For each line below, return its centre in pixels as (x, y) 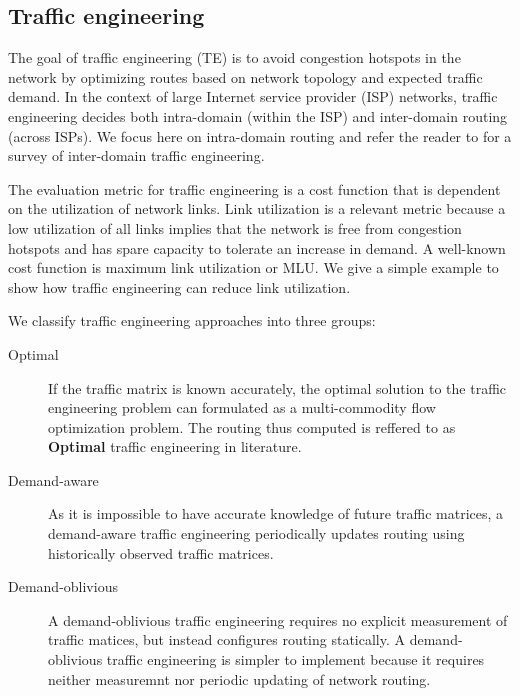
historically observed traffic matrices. (161, 552)
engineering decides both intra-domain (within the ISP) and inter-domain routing (258, 115)
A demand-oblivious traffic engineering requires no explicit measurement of (278, 619)
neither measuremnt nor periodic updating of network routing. (239, 678)
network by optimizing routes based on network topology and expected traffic (245, 76)
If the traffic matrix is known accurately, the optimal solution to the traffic (277, 387)
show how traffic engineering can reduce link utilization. (179, 286)
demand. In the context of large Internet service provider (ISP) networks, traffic (253, 96)
